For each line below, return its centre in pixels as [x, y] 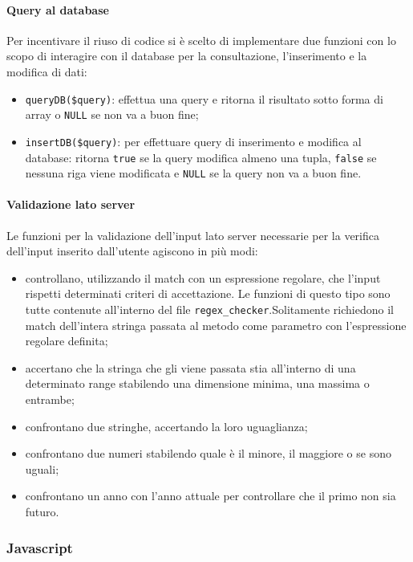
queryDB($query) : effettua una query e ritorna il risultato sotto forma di [204, 98]
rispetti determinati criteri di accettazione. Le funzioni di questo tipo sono [208, 293]
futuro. [42, 512]
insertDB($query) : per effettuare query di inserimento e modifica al [193, 141]
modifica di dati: [47, 71]
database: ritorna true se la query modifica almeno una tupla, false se [201, 157]
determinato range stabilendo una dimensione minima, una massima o [197, 383]
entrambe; [50, 399]
